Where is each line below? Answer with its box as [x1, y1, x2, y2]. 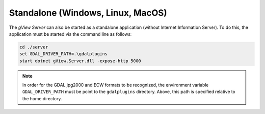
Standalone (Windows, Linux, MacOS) [9, 7, 167, 18]
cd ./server [19, 44, 49, 50]
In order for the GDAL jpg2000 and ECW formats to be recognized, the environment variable [22, 82, 209, 88]
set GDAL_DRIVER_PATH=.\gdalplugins [19, 51, 108, 57]
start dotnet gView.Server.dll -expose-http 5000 [19, 58, 141, 64]
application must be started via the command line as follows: [9, 31, 132, 37]
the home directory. [22, 95, 62, 101]
